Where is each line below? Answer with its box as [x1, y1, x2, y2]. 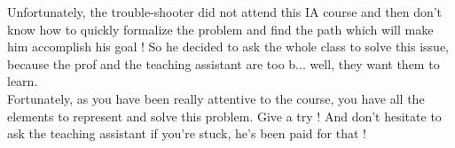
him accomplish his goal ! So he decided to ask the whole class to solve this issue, [7, 37, 450, 56]
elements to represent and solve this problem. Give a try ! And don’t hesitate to [7, 106, 442, 125]
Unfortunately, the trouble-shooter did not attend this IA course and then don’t [7, 3, 443, 20]
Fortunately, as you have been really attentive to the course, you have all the [7, 89, 425, 107]
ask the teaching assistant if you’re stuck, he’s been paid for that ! [7, 124, 366, 143]
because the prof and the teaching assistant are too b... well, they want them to [7, 54, 440, 73]
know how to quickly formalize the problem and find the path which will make [7, 19, 434, 38]
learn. [7, 72, 38, 90]
